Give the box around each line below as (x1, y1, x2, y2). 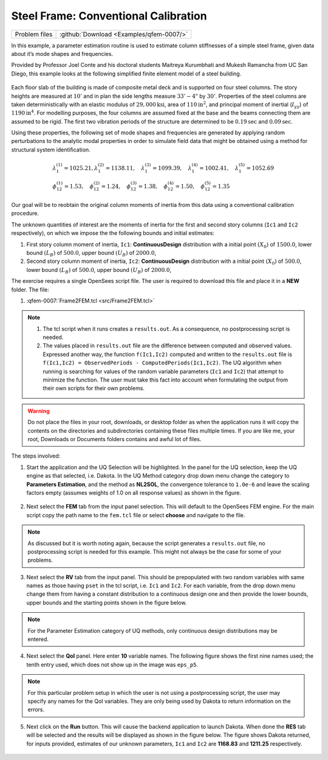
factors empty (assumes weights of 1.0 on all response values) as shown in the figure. (26, 489, 242, 496)
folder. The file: (11, 286, 50, 293)
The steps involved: (11, 452, 61, 459)
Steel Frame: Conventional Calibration (11, 9, 207, 23)
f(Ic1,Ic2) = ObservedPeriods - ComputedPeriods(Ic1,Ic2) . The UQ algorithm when (43, 359, 282, 366)
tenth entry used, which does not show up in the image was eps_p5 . (26, 661, 199, 668)
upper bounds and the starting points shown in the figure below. (26, 599, 187, 606)
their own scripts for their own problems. (43, 385, 145, 392)
